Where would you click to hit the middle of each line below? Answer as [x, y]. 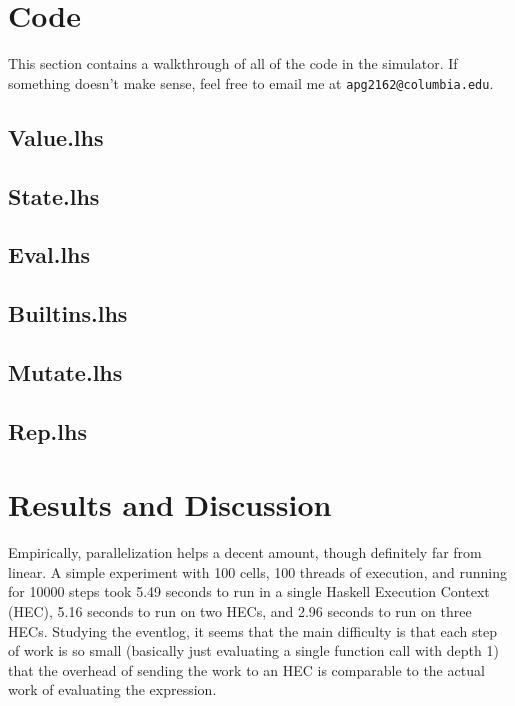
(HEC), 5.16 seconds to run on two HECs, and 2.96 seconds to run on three [240, 610]
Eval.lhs [49, 254]
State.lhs [54, 195]
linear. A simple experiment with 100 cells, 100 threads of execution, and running [257, 571]
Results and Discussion [170, 504]
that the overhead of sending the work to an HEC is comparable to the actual [246, 669]
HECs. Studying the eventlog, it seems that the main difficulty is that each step [252, 630]
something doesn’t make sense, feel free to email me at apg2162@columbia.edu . [251, 82]
